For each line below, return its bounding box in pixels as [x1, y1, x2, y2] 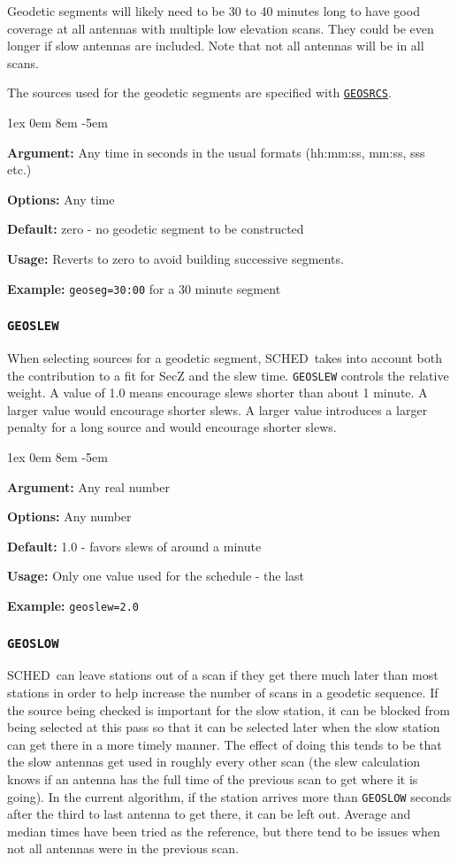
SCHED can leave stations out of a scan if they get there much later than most [7, 666, 439, 684]
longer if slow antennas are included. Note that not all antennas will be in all [7, 36, 424, 55]
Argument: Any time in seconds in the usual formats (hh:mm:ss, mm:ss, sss [7, 143, 425, 161]
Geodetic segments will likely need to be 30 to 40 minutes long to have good [7, 2, 420, 19]
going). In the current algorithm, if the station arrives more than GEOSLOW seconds [7, 787, 452, 805]
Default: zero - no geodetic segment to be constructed [7, 220, 304, 238]
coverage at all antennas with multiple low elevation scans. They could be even [7, 19, 434, 37]
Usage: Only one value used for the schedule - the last [7, 566, 305, 585]
